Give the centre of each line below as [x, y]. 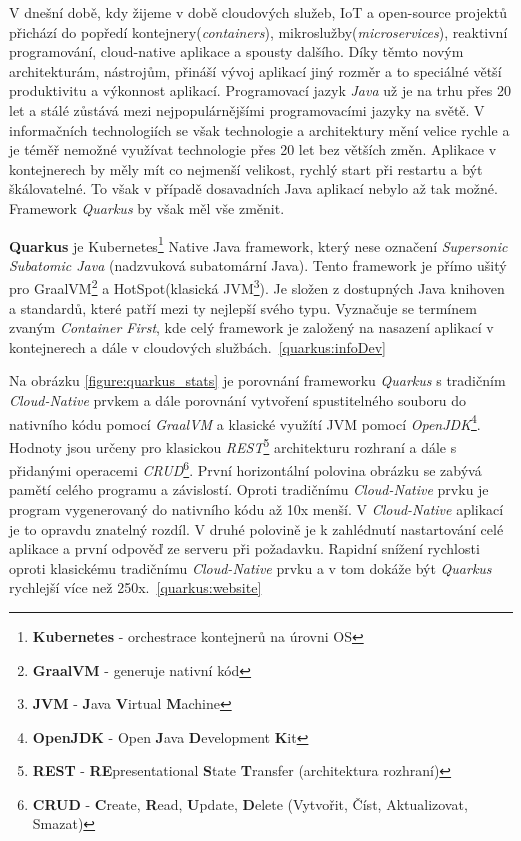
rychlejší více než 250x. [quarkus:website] [135, 587]
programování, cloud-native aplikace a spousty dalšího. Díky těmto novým [236, 51]
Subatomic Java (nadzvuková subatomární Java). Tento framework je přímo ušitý [258, 264]
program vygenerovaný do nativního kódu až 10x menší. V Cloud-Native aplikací [256, 508]
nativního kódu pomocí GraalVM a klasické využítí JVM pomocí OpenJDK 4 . [245, 422]
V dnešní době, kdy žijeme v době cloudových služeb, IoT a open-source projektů [258, 12]
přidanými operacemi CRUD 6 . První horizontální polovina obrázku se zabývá [245, 468]
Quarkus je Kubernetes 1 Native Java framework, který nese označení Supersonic [258, 244]
